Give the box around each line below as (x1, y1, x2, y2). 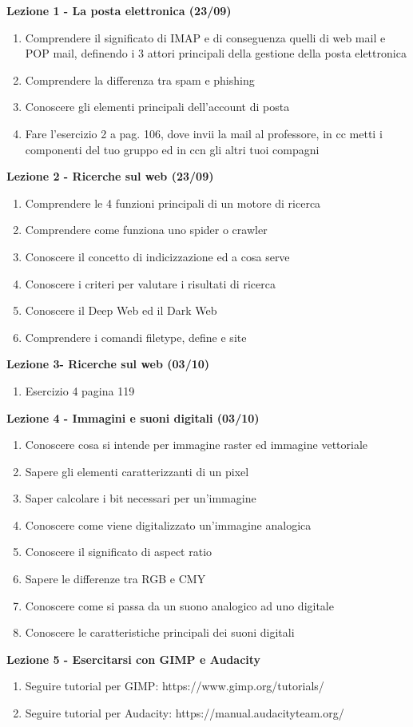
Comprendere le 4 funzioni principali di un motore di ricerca (25, 194, 321, 211)
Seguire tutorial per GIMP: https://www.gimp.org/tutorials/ (25, 677, 324, 694)
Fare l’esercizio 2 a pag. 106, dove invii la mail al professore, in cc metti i (25, 125, 383, 141)
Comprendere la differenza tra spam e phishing (25, 71, 255, 88)
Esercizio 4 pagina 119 (25, 382, 135, 399)
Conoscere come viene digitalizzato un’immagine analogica (25, 516, 312, 533)
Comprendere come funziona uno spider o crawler (25, 221, 268, 238)
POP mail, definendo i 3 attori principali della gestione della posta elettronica (25, 45, 407, 62)
